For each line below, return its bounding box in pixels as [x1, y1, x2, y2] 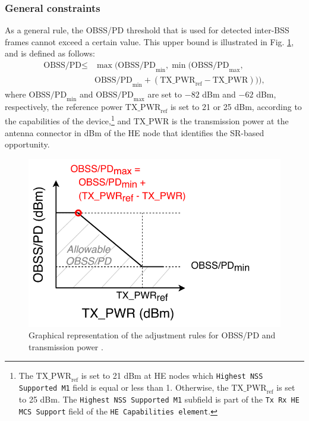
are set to [147, 87, 182, 100]
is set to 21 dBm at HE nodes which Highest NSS [81, 369, 263, 382]
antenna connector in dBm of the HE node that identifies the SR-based [5, 126, 264, 139]
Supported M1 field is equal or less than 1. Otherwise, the [18, 381, 229, 394]
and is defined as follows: [5, 47, 95, 59]
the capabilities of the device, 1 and [5, 113, 131, 127]
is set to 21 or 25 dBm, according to [170, 100, 302, 113]
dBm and [202, 87, 236, 100]
